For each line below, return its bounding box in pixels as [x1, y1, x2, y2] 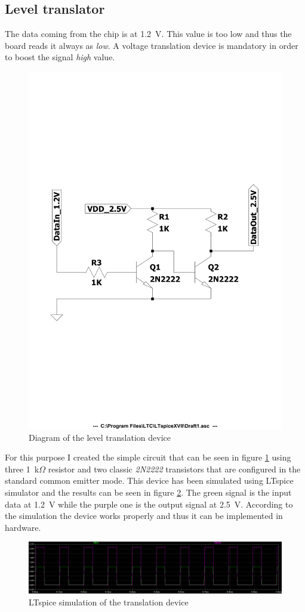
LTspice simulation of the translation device [29, 595, 189, 608]
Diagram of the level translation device [29, 431, 171, 443]
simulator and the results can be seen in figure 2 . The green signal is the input [5, 486, 292, 499]
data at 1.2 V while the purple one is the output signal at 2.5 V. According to [5, 497, 293, 510]
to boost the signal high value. [5, 51, 115, 63]
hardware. [5, 521, 41, 533]
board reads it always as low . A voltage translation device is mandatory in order [5, 39, 298, 51]
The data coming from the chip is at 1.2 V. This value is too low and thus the [5, 27, 292, 40]
